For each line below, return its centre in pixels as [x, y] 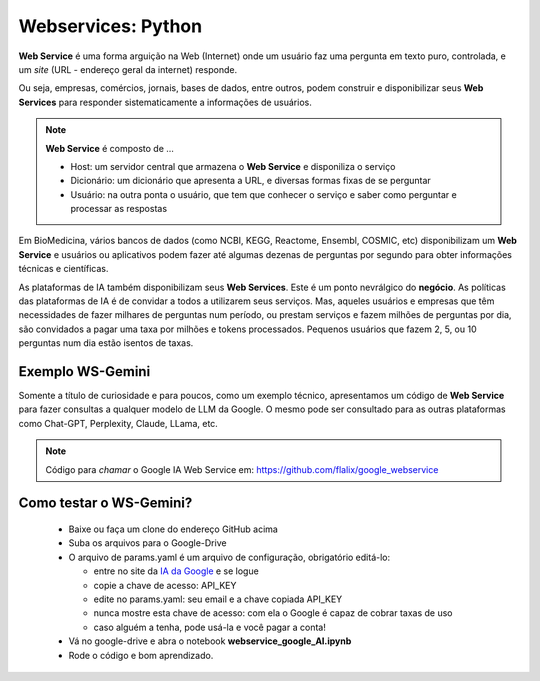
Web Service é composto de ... [110, 148]
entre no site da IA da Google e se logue [176, 571]
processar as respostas [119, 209]
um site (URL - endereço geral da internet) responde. [128, 69]
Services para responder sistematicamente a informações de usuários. [165, 102]
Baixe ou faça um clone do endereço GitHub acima [173, 529]
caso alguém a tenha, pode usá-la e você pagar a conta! [210, 627]
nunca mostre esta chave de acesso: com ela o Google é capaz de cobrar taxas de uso [273, 613]
